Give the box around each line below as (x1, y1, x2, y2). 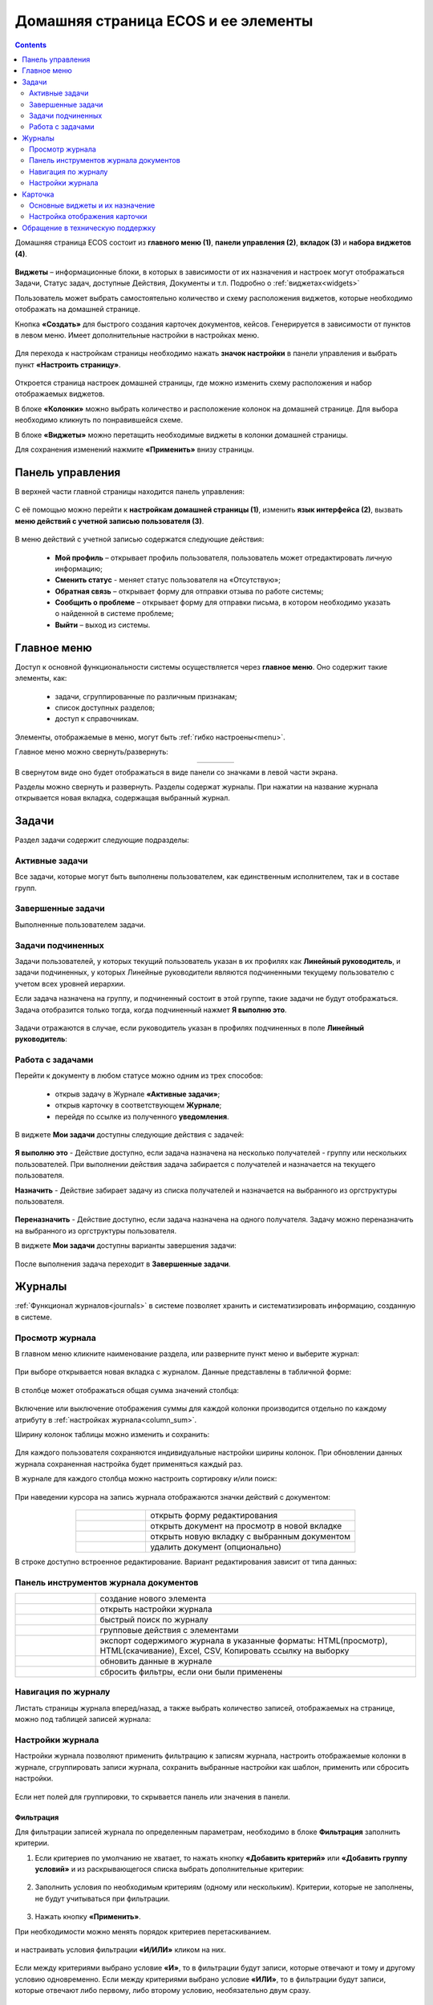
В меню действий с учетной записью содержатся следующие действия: (14, 534, 265, 545)
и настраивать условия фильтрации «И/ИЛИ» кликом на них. (14, 1945, 226, 1954)
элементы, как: (14, 674, 67, 683)
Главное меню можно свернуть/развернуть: (14, 747, 168, 757)
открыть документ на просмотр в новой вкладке (150, 1520, 342, 1531)
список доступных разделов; (55, 703, 156, 712)
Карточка (22, 189, 55, 199)
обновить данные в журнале (99, 1656, 212, 1667)
